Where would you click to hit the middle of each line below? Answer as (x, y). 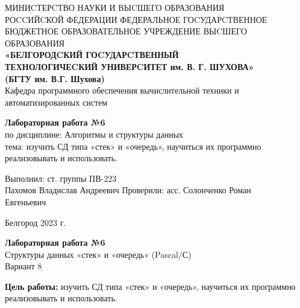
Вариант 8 (23, 266)
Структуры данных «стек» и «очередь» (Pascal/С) (98, 254)
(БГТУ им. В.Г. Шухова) (55, 78)
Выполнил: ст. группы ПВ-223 (61, 178)
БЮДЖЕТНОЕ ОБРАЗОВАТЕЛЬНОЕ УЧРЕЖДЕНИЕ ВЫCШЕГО (126, 31)
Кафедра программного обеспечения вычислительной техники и (122, 90)
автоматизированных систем (56, 102)
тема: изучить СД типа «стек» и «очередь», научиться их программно (133, 146)
